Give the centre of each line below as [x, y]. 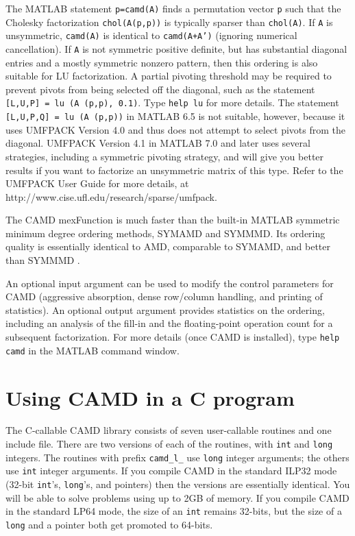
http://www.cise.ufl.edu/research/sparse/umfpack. [111, 196]
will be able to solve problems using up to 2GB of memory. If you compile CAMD [177, 497]
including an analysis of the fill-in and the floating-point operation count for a [169, 323]
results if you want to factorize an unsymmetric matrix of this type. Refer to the [174, 170]
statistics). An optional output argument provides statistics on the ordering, [165, 309]
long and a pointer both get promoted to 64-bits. [109, 524]
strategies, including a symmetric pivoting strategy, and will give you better [165, 156]
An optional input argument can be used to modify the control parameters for [170, 283]
